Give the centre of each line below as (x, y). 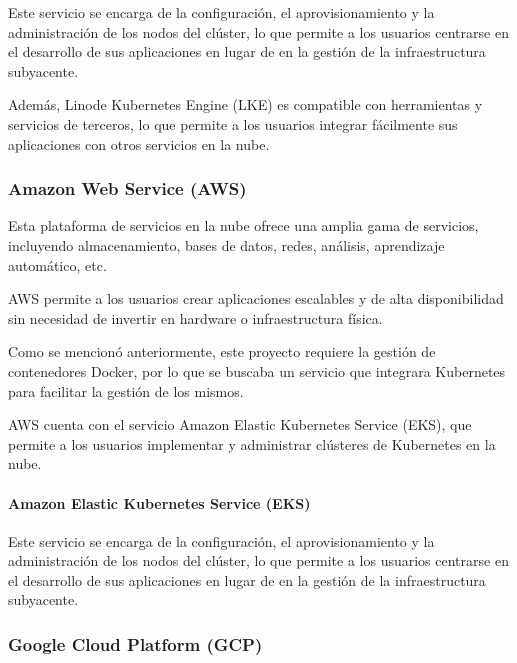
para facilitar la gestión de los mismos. (126, 390)
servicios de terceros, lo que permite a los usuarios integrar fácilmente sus (233, 123)
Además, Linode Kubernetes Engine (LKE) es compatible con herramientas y (245, 104)
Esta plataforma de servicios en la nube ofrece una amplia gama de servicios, (243, 225)
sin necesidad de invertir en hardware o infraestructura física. (195, 317)
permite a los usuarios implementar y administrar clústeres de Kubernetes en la (252, 443)
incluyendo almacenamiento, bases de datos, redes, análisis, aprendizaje (226, 244)
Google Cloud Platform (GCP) (135, 644)
